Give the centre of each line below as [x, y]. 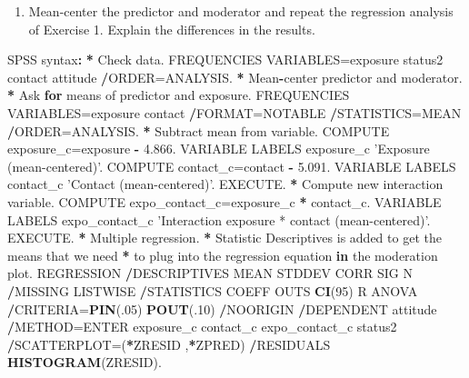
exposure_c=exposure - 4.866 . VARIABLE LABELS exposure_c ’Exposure [219, 149]
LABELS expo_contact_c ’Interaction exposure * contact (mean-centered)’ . [219, 219]
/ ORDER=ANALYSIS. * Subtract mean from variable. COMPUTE [199, 130]
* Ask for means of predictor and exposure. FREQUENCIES [179, 95]
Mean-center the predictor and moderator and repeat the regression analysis [241, 11]
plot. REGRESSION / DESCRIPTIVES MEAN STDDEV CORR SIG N [210, 273]
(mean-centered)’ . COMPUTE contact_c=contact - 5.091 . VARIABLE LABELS [232, 166]
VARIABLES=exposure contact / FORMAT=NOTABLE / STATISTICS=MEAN [234, 112]
